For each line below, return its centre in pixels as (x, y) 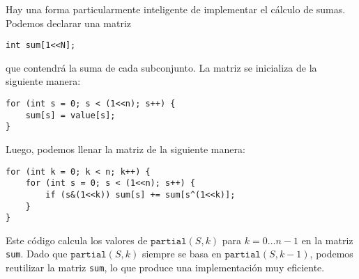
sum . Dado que (37, 254)
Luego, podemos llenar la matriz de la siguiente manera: (125, 149)
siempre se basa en (182, 254)
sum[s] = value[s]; (70, 115)
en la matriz (327, 240)
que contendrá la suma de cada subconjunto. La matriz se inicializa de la (161, 67)
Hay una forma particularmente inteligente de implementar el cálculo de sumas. (176, 9)
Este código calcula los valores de (77, 240)
